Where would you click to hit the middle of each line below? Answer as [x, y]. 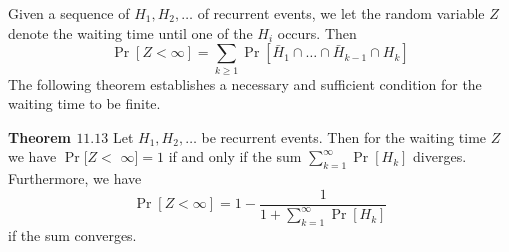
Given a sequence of [69, 13]
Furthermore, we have [75, 178]
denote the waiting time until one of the [130, 32]
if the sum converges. [72, 234]
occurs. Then [317, 32]
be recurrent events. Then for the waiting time [344, 136]
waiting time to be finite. [84, 103]
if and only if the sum [235, 156]
